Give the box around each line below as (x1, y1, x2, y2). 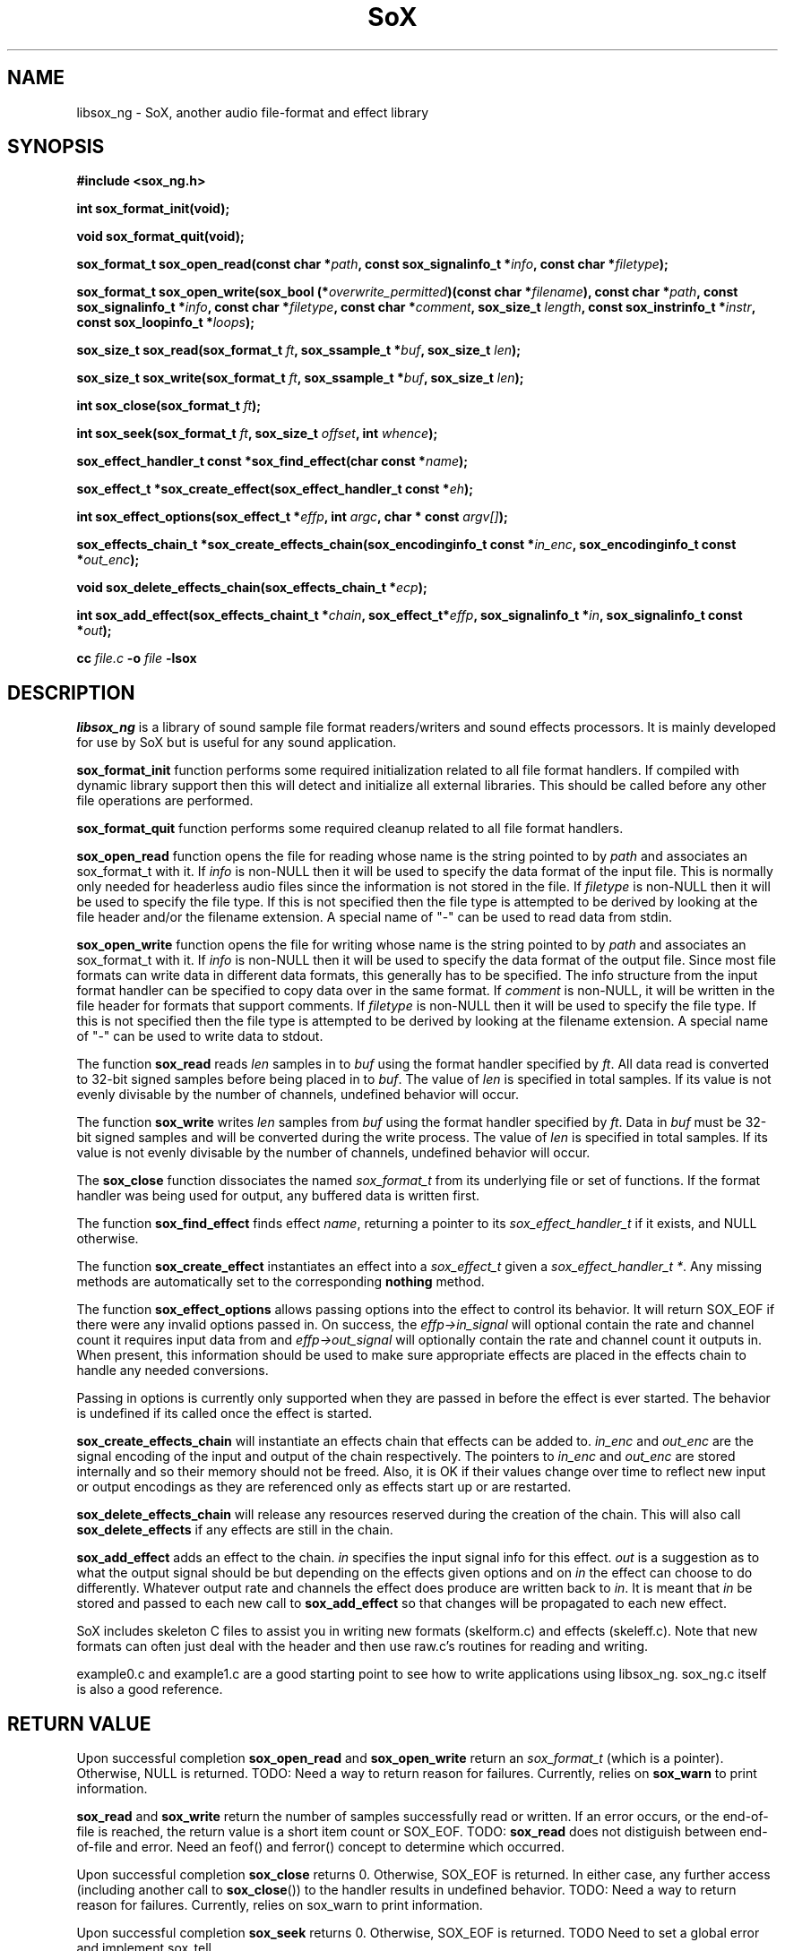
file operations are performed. (76, 793, 254, 809)
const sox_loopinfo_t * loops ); (76, 314, 254, 331)
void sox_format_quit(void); (76, 228, 245, 245)
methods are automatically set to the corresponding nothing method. (76, 1274, 485, 1290)
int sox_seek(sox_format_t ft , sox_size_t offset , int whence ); (76, 425, 438, 442)
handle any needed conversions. (76, 1362, 269, 1379)
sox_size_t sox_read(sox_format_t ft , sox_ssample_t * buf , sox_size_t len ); (76, 342, 522, 358)
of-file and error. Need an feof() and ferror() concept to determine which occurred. (76, 1839, 565, 1855)
